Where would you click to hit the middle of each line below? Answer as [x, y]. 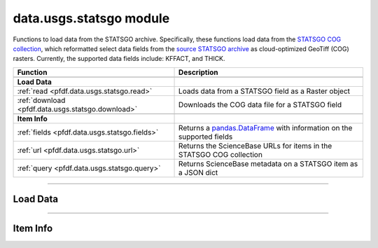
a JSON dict [198, 172]
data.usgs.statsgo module [91, 18]
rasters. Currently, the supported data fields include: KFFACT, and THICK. [119, 59]
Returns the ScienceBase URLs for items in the [255, 146]
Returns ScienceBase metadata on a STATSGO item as [268, 163]
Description [198, 72]
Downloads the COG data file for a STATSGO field [260, 104]
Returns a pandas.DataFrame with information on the [266, 128]
